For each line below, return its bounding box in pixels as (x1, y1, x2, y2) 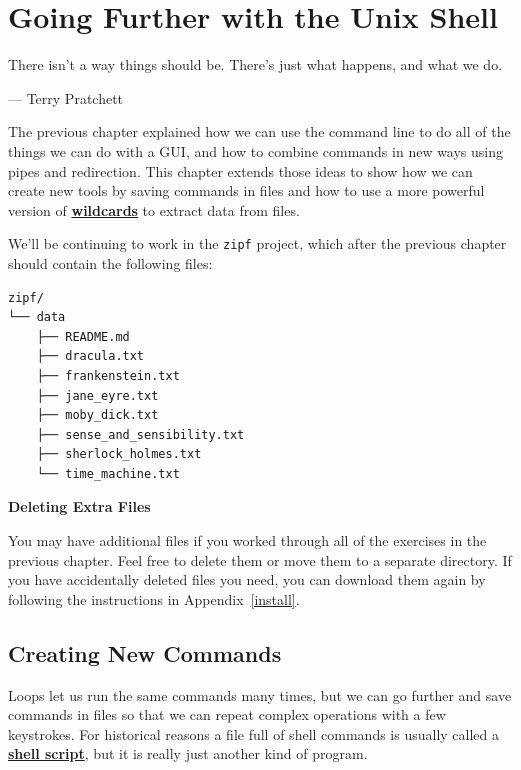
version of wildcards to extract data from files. (8, 199, 300, 220)
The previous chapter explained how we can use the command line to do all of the (8, 121, 511, 142)
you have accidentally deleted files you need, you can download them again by (8, 569, 486, 590)
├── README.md (36, 329, 130, 344)
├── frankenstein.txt (36, 368, 180, 383)
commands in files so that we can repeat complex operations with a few (8, 704, 446, 725)
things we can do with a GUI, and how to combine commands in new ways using (8, 140, 504, 161)
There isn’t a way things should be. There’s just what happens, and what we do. (8, 54, 503, 75)
